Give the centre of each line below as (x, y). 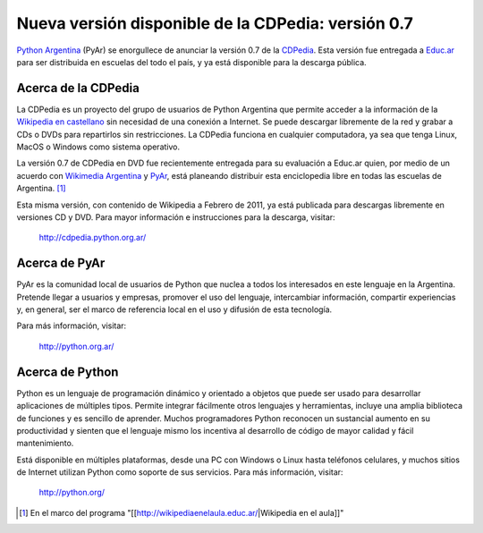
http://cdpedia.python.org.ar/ (93, 238)
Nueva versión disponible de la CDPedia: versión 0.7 (215, 23)
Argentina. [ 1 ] (41, 189)
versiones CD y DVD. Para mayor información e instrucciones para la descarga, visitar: (176, 217)
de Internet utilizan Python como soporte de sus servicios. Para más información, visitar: (180, 472)
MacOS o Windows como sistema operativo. (98, 147)
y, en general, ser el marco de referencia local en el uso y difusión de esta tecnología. (174, 309)
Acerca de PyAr (61, 263)
